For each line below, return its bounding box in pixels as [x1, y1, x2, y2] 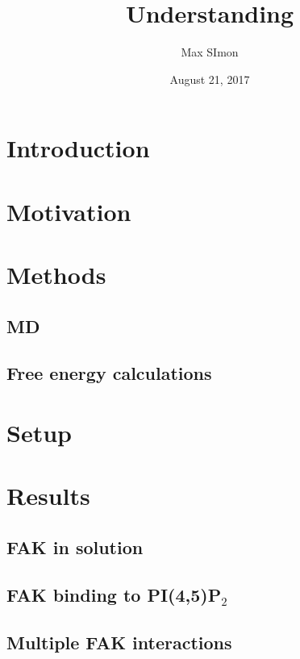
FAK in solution [6, 534, 144, 559]
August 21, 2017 [169, 70, 250, 87]
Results [6, 479, 90, 512]
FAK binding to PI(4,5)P [6, 582, 222, 607]
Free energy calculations [6, 361, 212, 386]
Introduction [6, 131, 150, 165]
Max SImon [181, 44, 239, 60]
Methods [6, 258, 106, 291]
